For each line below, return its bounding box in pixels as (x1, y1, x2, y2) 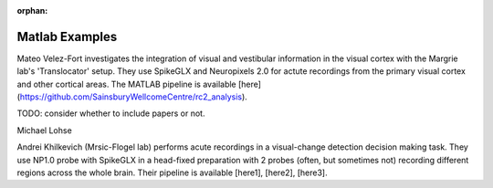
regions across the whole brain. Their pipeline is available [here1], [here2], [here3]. (16, 167, 328, 178)
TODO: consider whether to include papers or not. (16, 108, 205, 119)
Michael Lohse (16, 124, 72, 136)
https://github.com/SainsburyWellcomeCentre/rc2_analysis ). (19, 91, 248, 102)
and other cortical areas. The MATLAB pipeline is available (16, 78, 236, 89)
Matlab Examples (16, 28, 118, 45)
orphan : (16, 5, 48, 16)
